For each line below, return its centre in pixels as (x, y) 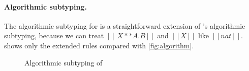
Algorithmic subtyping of (64, 62)
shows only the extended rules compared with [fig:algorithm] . (99, 45)
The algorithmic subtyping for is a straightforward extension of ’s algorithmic (125, 25)
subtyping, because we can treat (54, 35)
